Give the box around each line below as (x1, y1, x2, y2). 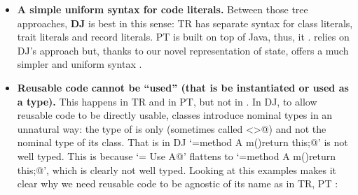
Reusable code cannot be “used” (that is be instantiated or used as (17, 80, 349, 94)
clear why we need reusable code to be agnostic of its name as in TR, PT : (17, 176, 338, 191)
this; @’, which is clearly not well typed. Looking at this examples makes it (17, 162, 337, 177)
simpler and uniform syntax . (17, 57, 142, 71)
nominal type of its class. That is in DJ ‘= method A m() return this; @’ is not (17, 135, 348, 150)
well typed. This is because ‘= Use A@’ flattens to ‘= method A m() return (17, 148, 336, 163)
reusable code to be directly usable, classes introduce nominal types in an (17, 108, 333, 122)
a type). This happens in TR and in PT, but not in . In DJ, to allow (17, 94, 317, 108)
